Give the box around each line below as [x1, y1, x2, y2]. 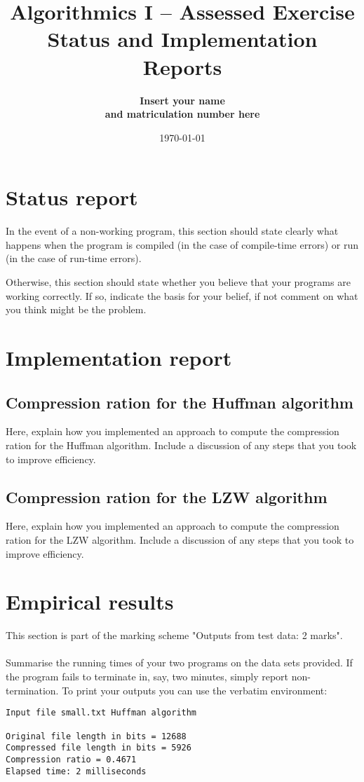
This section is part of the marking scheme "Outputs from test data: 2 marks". [6, 628, 343, 643]
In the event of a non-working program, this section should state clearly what [6, 224, 339, 238]
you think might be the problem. [6, 302, 147, 317]
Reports [142, 52, 222, 81]
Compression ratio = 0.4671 [6, 754, 137, 764]
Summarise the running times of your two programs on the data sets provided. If [6, 655, 353, 670]
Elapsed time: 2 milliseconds [6, 766, 147, 776]
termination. [6, 682, 59, 697]
